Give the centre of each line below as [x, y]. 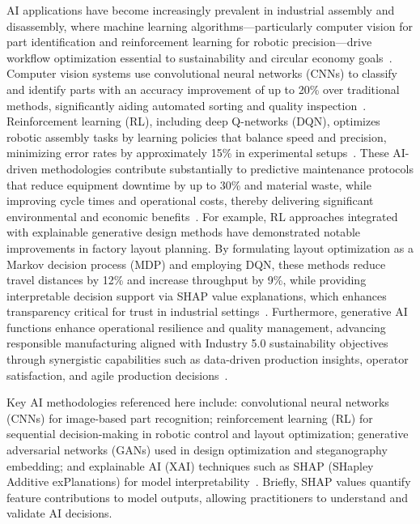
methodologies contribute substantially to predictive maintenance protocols [227, 168]
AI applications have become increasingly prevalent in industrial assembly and [201, 10]
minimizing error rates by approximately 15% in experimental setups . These [198, 153]
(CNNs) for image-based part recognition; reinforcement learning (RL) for [190, 417]
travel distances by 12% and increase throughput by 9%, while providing [187, 280]
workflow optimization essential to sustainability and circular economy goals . [199, 57]
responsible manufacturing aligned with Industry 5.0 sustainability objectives [197, 343]
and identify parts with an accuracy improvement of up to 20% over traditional [203, 89]
